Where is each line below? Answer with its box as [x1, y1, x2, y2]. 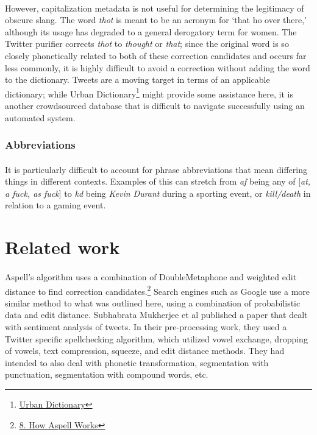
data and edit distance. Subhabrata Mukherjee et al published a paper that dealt [5, 308, 308, 321]
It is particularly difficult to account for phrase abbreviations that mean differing [5, 163, 307, 175]
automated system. [5, 111, 76, 124]
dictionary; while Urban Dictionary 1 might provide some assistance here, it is [5, 85, 293, 100]
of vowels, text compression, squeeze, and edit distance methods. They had [5, 344, 285, 357]
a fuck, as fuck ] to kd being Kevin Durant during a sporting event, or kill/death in [5, 186, 311, 199]
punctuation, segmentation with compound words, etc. [5, 368, 208, 381]
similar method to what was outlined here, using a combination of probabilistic [5, 296, 301, 309]
